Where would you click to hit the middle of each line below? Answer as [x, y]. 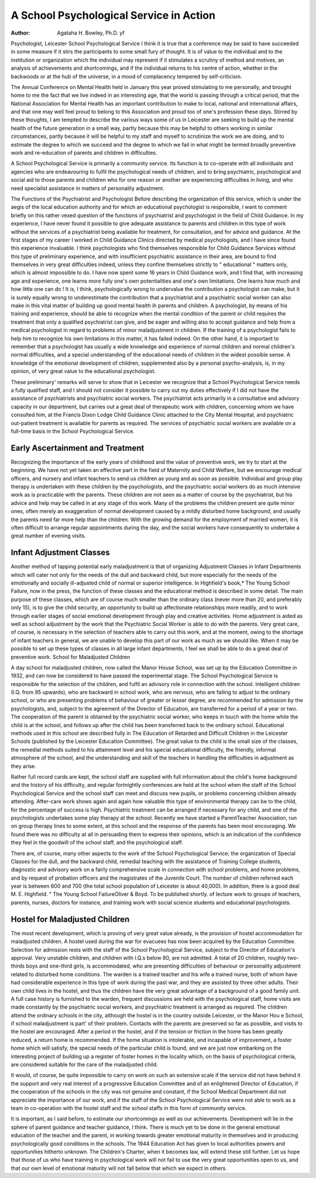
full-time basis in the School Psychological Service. [73, 431]
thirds [18, 966]
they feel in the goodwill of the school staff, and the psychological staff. [97, 843]
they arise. [23, 766]
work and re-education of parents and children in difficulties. [84, 153]
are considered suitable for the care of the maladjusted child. [84, 1065]
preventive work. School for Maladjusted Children [71, 657]
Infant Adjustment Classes [61, 553]
